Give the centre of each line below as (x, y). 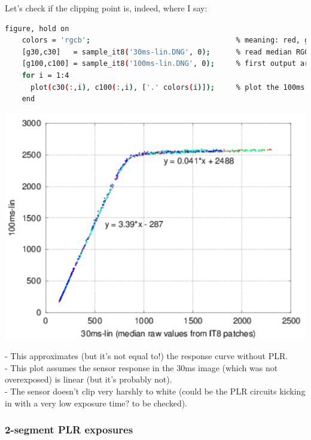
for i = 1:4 (45, 75)
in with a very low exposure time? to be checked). (96, 403)
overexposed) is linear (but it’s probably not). (89, 379)
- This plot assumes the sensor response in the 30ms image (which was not (141, 367)
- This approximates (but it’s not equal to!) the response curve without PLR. (147, 356)
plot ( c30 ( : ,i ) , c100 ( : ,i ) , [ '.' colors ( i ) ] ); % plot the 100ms (167, 87)
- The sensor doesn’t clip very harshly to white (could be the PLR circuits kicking (155, 391)
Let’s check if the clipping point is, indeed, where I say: (106, 8)
